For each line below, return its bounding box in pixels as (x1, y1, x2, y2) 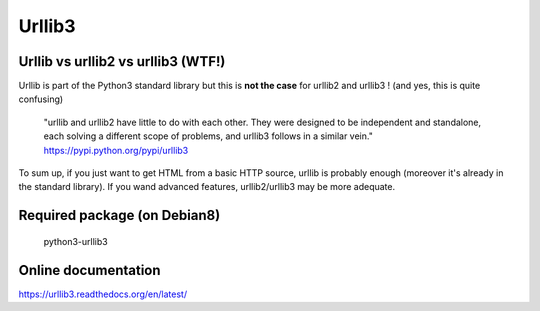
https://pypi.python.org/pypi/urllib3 (43, 144, 189, 156)
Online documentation (18, 261, 161, 279)
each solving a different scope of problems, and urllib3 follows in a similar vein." (43, 130, 374, 142)
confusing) (18, 93, 64, 105)
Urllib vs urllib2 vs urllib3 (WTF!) (18, 53, 226, 70)
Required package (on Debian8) (18, 207, 221, 224)
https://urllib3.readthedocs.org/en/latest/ (18, 288, 188, 300)
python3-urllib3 (43, 235, 109, 247)
